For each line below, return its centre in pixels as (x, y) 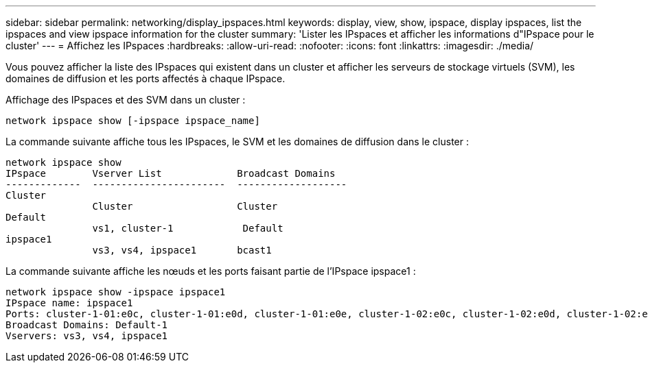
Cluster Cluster (185, 206)
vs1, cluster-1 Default (188, 228)
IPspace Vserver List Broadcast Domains (171, 173)
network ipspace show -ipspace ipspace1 (116, 292)
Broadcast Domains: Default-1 (87, 325)
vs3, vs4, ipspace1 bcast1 (182, 250)
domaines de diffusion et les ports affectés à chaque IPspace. (146, 78)
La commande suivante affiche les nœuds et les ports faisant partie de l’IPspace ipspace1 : (211, 271)
